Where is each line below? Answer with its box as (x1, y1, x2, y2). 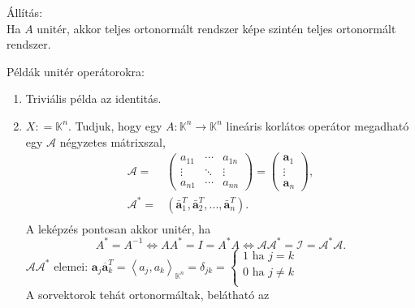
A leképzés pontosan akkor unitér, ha (25, 220, 211, 237)
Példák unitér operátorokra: (6, 62, 145, 79)
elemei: (54, 257, 89, 274)
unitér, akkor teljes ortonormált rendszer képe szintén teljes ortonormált (37, 19, 396, 36)
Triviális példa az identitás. (25, 90, 162, 107)
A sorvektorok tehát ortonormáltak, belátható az (25, 285, 270, 302)
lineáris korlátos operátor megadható (226, 117, 409, 134)
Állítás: (6, 4, 43, 20)
